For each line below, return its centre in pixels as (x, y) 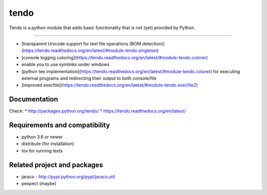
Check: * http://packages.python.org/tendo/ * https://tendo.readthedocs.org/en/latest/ (97, 111)
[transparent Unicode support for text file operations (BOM (81, 43)
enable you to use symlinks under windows (66, 65)
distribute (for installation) (48, 144)
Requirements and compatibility (60, 125)
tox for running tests (42, 151)
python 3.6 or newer (42, 137)
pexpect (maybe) (39, 184)
